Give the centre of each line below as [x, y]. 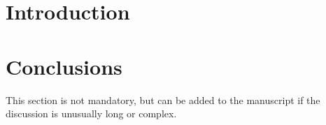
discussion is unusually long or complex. [91, 113]
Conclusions [64, 66]
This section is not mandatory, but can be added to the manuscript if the [163, 100]
